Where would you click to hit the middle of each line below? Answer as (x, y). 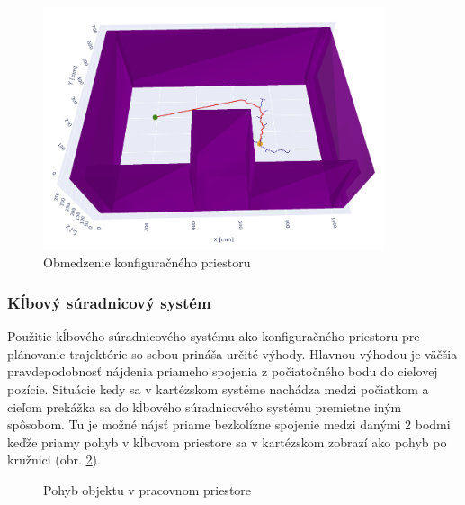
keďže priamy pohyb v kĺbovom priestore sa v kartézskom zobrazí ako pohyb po (227, 442)
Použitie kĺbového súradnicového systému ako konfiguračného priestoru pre (214, 336)
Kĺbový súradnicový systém (109, 302)
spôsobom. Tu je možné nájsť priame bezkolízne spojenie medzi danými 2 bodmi (229, 424)
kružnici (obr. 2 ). (54, 460)
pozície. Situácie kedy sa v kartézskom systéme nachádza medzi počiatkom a (218, 388)
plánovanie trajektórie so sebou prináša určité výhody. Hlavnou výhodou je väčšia (232, 353)
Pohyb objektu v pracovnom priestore (148, 489)
